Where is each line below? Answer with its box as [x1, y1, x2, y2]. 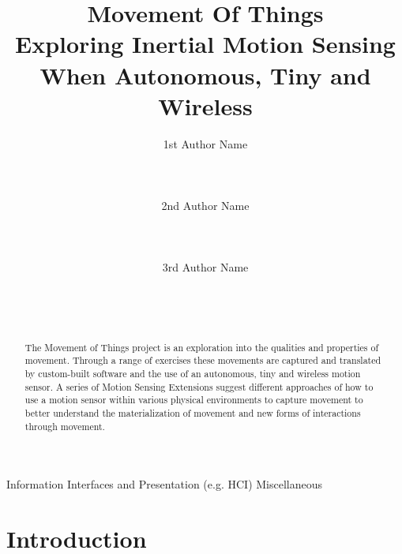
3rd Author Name [162, 259, 249, 275]
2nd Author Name [161, 197, 250, 214]
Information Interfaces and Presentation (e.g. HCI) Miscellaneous [6, 476, 323, 492]
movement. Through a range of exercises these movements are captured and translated [24, 354, 381, 367]
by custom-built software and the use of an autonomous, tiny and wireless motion [24, 366, 361, 380]
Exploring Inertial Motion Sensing [15, 28, 396, 60]
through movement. [24, 419, 105, 432]
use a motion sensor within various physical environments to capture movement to [24, 393, 363, 406]
